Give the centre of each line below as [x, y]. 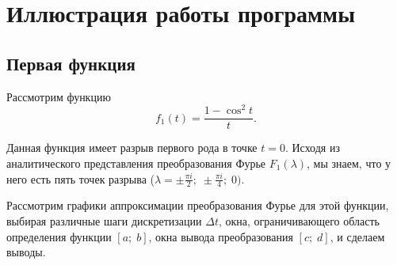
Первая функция [71, 63]
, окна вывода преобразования [221, 236]
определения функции [59, 236]
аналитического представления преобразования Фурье [136, 163]
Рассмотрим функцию [59, 96]
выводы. [26, 252]
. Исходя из [312, 148]
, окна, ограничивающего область [299, 220]
